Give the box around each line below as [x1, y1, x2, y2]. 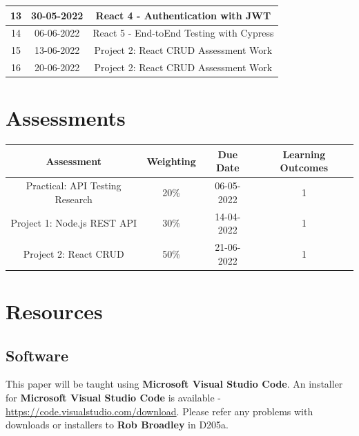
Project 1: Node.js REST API [10, 216, 137, 230]
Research [55, 191, 93, 206]
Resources [6, 296, 103, 325]
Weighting [146, 153, 196, 168]
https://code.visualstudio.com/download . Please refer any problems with [6, 404, 313, 418]
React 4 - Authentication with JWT [95, 8, 271, 22]
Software [6, 344, 69, 366]
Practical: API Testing [26, 178, 122, 193]
